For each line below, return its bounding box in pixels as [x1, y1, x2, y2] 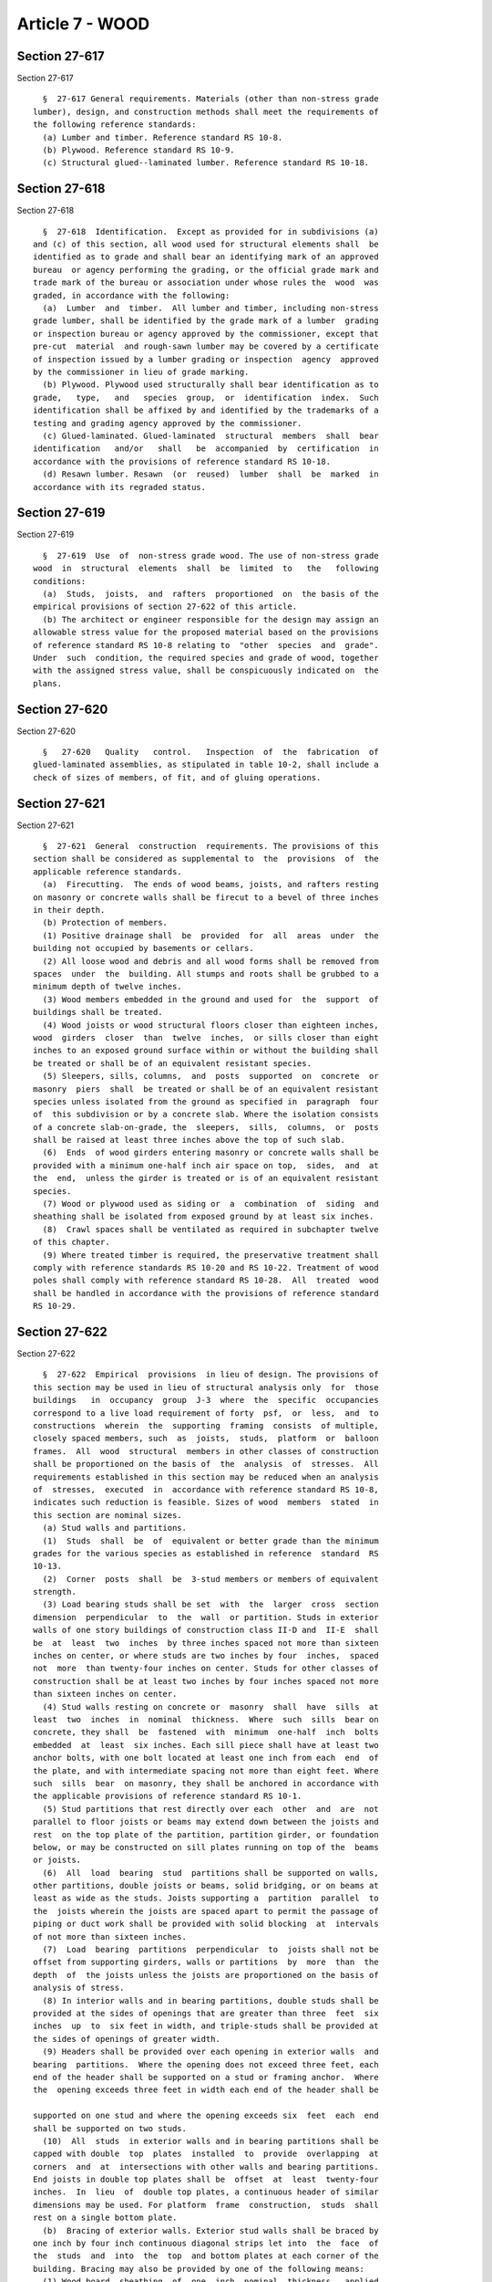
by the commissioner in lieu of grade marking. [33, 367, 250, 377]
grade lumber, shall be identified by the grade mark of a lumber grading [33, 316, 379, 326]
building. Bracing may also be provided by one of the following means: [33, 2264, 364, 2274]
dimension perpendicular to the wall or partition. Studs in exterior [33, 1612, 379, 1622]
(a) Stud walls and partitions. [42, 1523, 187, 1534]
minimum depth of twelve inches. [33, 981, 182, 992]
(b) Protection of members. [42, 917, 169, 928]
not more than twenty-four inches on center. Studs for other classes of [33, 1663, 379, 1674]
